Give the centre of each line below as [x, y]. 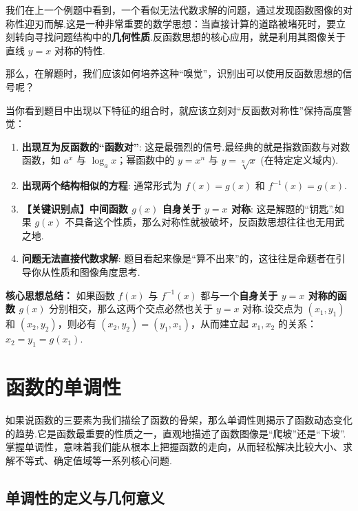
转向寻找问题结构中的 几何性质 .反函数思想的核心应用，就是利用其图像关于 [180, 37]
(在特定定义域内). [299, 160]
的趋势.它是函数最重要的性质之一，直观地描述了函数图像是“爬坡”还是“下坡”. [176, 433]
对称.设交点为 [273, 308]
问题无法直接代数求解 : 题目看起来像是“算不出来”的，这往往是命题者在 [179, 258]
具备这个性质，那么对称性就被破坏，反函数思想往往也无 [200, 222]
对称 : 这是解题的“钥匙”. [283, 208]
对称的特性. [80, 50]
